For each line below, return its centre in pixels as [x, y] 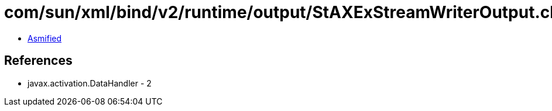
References [38, 61]
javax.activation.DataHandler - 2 [90, 83]
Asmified [45, 38]
